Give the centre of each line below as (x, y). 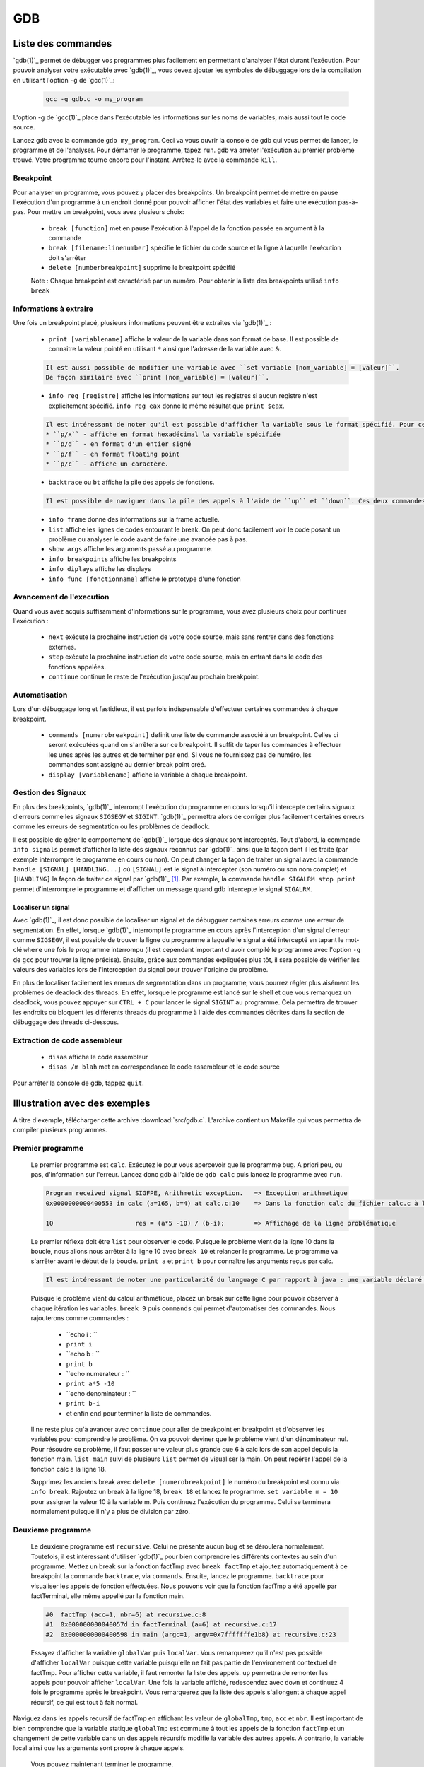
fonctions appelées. (77, 667)
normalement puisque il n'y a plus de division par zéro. (111, 1512)
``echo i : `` (82, 1334)
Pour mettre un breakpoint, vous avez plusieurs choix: (106, 212)
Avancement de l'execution (61, 597)
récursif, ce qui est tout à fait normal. (84, 1702)
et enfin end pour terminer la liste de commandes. (139, 1413)
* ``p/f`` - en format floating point (113, 454)
